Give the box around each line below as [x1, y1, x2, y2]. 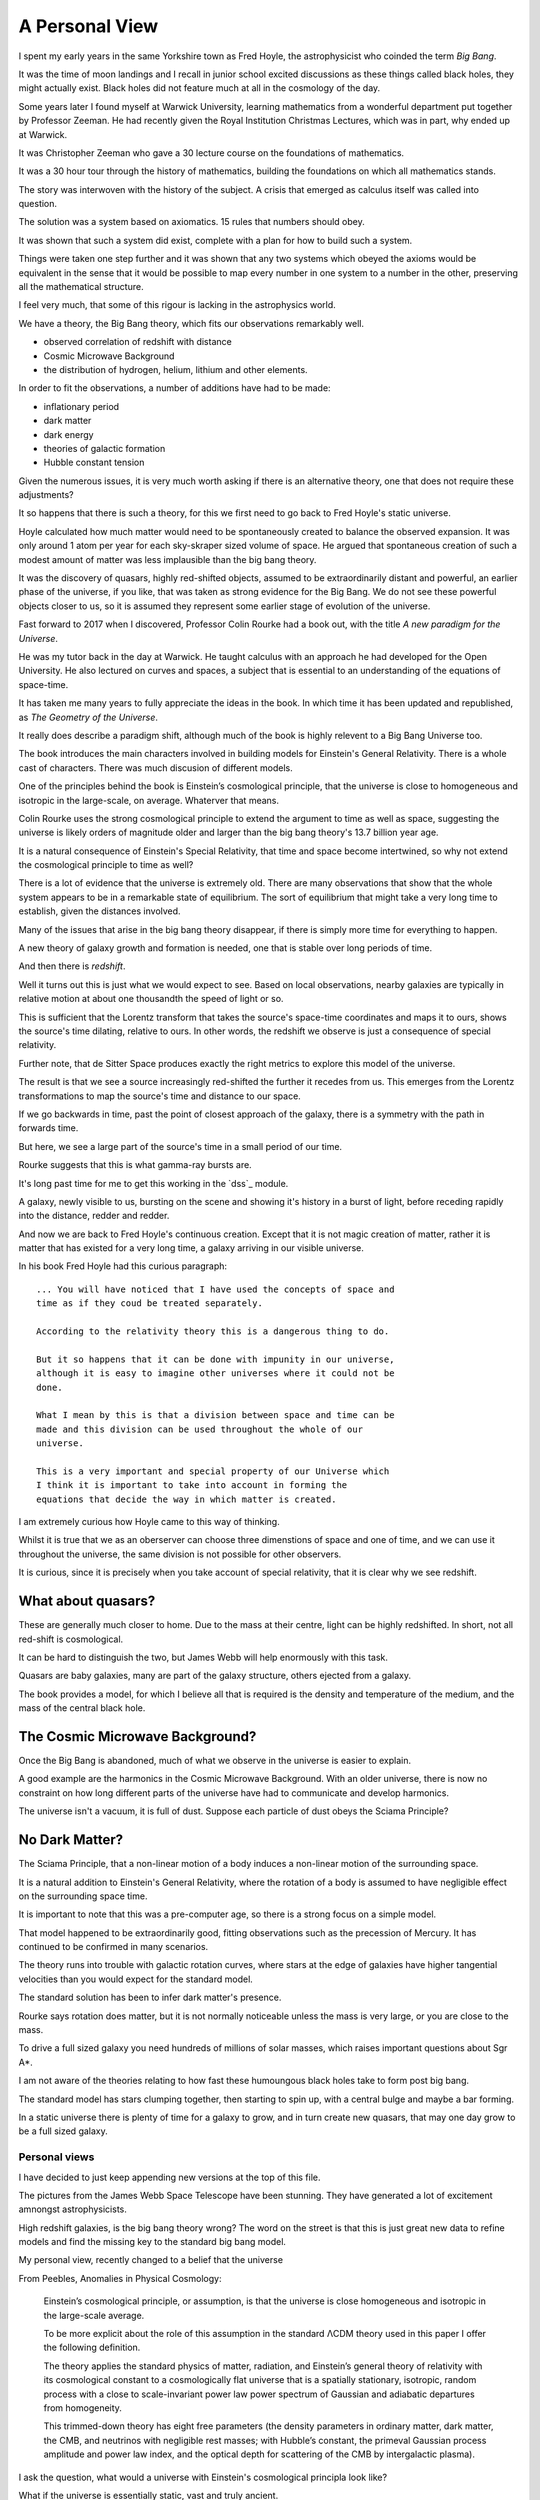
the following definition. [43, 2341, 141, 2354]
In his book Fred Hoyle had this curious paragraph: [18, 1260, 228, 1272]
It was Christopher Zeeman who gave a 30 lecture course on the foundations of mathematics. [18, 146, 405, 159]
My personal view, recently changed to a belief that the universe [18, 2254, 284, 2266]
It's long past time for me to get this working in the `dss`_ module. [18, 1177, 289, 1189]
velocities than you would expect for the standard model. [18, 1973, 254, 1985]
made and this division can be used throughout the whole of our [36, 1423, 364, 1435]
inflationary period [43, 400, 120, 412]
